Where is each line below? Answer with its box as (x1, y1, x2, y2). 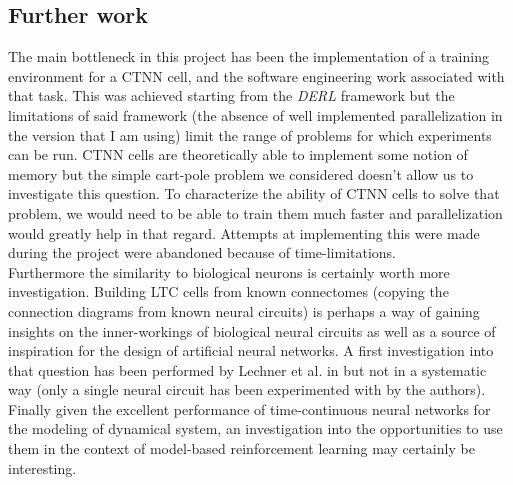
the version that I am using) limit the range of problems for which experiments (8, 124, 492, 145)
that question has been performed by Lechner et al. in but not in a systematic (8, 359, 487, 380)
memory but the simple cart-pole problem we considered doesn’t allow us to (8, 163, 474, 184)
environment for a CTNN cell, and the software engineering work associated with (8, 65, 505, 86)
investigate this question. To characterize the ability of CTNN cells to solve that (8, 183, 500, 204)
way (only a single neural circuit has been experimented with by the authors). (8, 379, 486, 400)
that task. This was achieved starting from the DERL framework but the (8, 85, 455, 106)
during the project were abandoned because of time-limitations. (8, 242, 397, 263)
